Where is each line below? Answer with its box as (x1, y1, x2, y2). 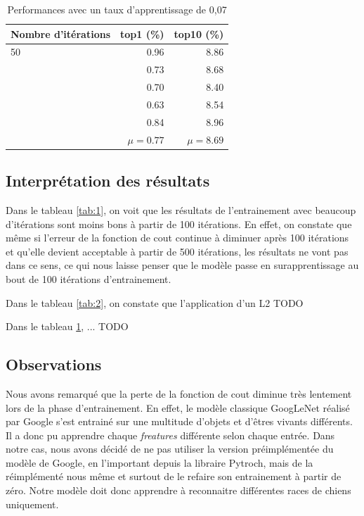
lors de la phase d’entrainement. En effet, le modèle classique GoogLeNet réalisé (6, 400, 350, 415)
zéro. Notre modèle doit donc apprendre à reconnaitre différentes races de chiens (6, 483, 351, 498)
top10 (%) (174, 26, 224, 41)
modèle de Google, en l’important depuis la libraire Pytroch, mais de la (6, 455, 313, 470)
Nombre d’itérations (11, 26, 110, 41)
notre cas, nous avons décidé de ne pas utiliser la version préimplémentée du (6, 441, 334, 456)
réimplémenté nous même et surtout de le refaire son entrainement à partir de (6, 469, 342, 484)
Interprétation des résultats (6, 170, 210, 191)
